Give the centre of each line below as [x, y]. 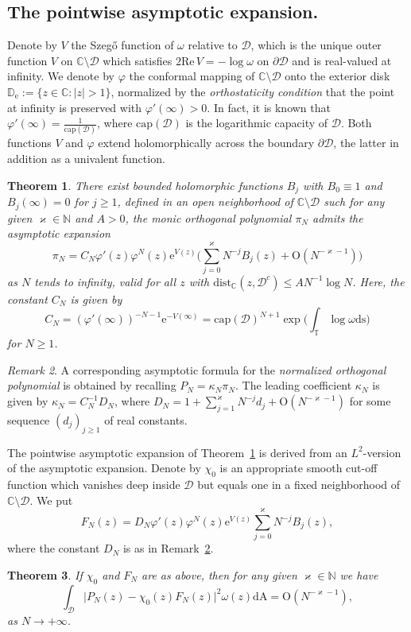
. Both [356, 123]
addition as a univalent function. [86, 159]
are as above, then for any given [219, 574]
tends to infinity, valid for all [105, 281]
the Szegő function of [122, 45]
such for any [354, 202]
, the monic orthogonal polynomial [208, 217]
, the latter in [366, 143]
